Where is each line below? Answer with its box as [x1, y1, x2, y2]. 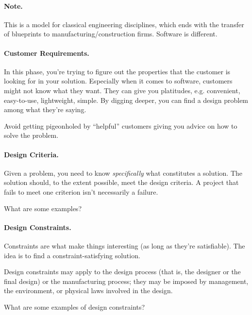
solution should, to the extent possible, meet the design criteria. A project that [4, 177, 239, 187]
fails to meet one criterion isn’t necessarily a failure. [4, 186, 158, 197]
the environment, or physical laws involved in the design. [4, 285, 173, 296]
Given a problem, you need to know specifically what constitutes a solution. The [4, 167, 243, 178]
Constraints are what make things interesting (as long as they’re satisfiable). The [4, 240, 245, 250]
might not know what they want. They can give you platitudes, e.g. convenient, [4, 85, 240, 95]
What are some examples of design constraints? [4, 301, 145, 312]
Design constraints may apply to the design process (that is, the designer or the [4, 266, 241, 277]
